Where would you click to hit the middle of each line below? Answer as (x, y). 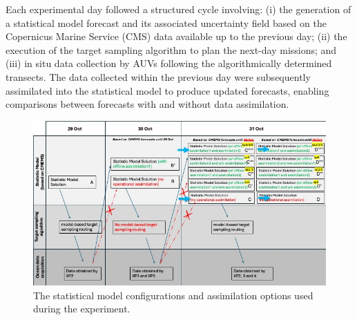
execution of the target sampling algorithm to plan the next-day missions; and (171, 49)
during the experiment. (82, 309)
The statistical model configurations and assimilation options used (173, 295)
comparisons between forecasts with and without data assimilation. (147, 104)
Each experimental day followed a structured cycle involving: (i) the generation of (178, 9)
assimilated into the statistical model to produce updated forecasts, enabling (167, 90)
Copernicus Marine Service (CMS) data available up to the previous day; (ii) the (176, 36)
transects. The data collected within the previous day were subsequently (158, 76)
